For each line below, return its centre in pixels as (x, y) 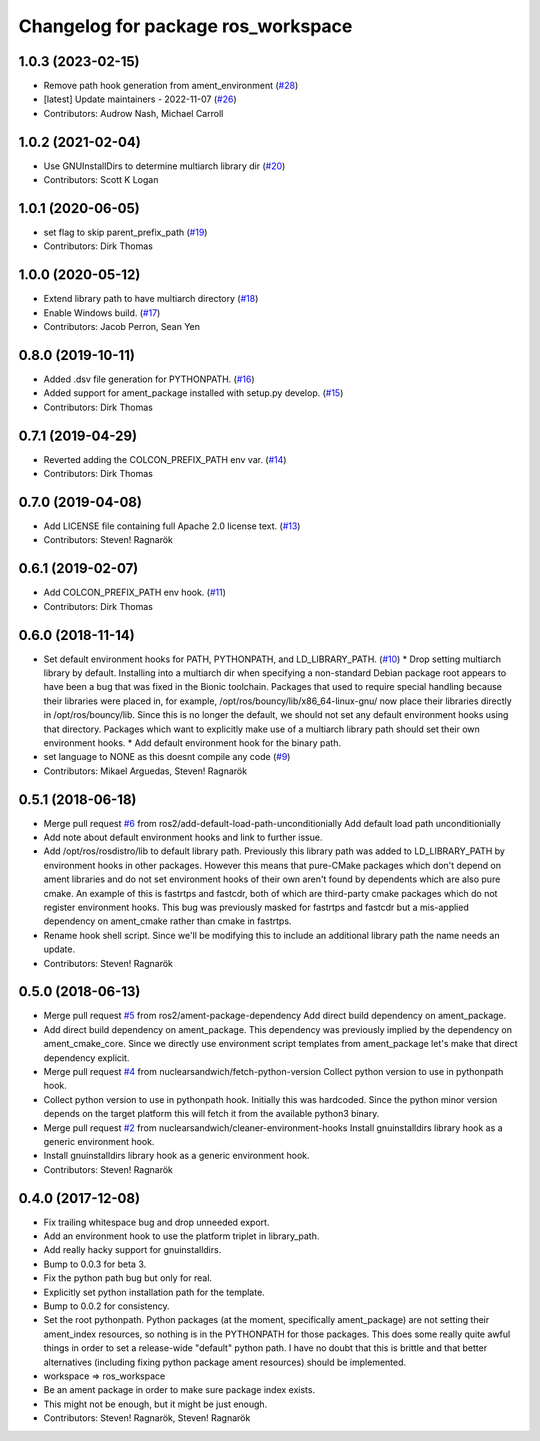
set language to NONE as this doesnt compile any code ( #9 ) (167, 757)
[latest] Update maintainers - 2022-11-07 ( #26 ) (140, 99)
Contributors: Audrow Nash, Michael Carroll (133, 113)
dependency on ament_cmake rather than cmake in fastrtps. (167, 921)
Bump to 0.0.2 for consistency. (106, 1306)
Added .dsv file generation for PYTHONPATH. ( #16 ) (149, 379)
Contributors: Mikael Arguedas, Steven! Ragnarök (145, 771)
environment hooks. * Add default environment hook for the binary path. (192, 742)
